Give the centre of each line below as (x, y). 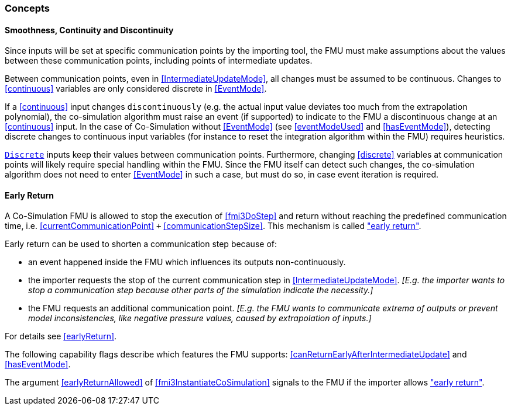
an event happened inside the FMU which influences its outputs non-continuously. (187, 262)
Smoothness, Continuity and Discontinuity (89, 30)
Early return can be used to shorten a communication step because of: (141, 244)
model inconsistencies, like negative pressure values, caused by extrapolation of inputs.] (200, 318)
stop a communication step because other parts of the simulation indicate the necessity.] (201, 290)
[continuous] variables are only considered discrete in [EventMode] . (136, 89)
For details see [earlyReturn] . (61, 336)
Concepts (28, 8)
